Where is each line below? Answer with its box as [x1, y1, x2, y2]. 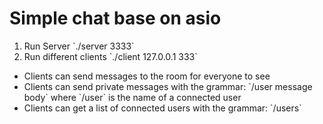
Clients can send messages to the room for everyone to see [23, 70, 271, 82]
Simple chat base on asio [9, 7, 222, 30]
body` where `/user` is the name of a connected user [23, 91, 242, 103]
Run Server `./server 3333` [23, 40, 135, 52]
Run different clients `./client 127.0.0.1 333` [23, 50, 198, 62]
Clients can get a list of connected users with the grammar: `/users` [23, 102, 302, 114]
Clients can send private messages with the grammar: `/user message [23, 80, 313, 92]
